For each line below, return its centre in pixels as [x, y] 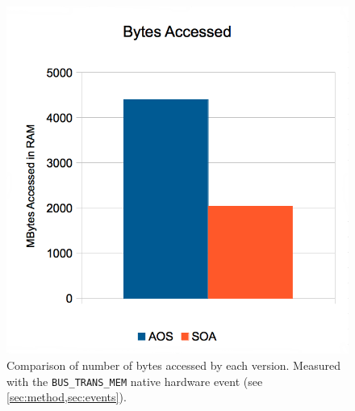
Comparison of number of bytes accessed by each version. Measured [173, 365]
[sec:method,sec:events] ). [67, 397]
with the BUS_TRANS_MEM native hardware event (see [135, 381]
